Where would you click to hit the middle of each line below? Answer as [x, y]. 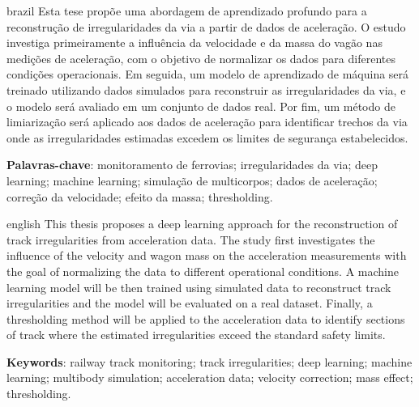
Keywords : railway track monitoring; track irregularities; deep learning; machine [209, 361]
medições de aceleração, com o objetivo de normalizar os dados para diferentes [201, 58]
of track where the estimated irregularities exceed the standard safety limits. [196, 335]
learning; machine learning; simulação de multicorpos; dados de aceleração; [192, 180]
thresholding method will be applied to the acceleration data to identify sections [206, 318]
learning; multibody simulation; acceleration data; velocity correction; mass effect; [210, 377]
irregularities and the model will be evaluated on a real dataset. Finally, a [190, 303]
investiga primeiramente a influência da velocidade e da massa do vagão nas [195, 42]
